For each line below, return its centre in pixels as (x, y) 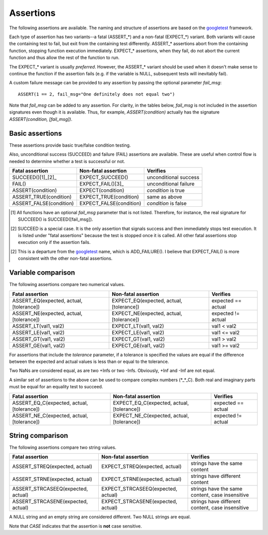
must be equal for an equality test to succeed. (56, 387)
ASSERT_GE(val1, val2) (39, 346)
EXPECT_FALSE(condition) (110, 203)
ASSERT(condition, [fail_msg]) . (41, 119)
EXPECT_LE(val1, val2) (138, 332)
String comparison (39, 436)
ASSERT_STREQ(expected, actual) (52, 467)
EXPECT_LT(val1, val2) (138, 326)
